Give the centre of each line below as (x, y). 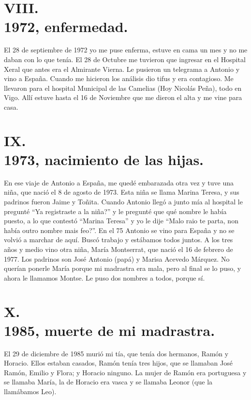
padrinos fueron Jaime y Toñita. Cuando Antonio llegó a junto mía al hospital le (123, 201)
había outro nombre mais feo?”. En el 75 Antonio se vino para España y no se (119, 230)
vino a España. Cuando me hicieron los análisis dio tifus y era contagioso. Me (119, 78)
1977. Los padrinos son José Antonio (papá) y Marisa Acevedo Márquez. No (117, 258)
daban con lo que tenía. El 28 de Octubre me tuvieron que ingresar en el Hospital (125, 59)
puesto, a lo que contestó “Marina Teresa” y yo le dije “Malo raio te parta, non (121, 221)
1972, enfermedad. (66, 26)
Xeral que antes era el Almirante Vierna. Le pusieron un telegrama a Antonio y (122, 69)
